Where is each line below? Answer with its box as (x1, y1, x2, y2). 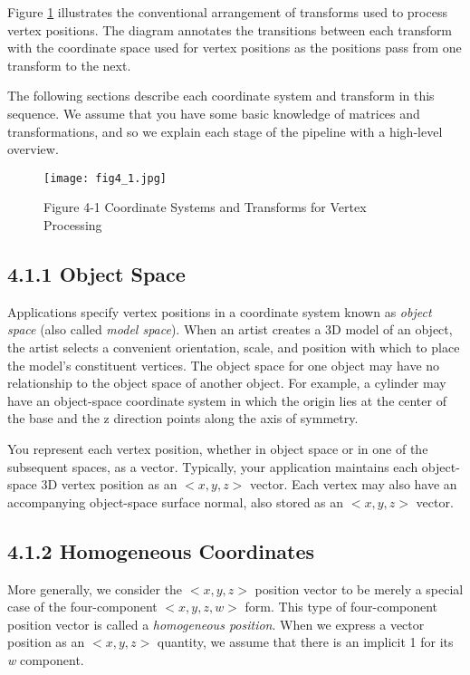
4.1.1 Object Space (7, 259, 186, 287)
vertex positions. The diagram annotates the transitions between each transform (7, 20, 453, 39)
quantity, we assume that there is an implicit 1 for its (157, 632, 454, 651)
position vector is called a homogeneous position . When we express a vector (7, 614, 425, 633)
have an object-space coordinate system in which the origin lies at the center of (7, 391, 446, 410)
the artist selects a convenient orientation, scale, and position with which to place (7, 337, 460, 356)
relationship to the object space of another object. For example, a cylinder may (7, 373, 446, 392)
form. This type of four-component (245, 597, 438, 616)
